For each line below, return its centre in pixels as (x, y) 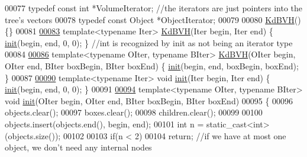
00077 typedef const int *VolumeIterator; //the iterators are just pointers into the (154, 8)
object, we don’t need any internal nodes (78, 147)
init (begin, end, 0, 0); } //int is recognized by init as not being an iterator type (149, 42)
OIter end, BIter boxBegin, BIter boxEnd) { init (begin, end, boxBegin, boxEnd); (152, 65)
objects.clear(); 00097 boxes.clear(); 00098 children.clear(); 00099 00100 (134, 112)
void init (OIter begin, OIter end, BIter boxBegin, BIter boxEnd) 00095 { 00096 (149, 100)
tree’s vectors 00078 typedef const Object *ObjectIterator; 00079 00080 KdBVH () (153, 19)
